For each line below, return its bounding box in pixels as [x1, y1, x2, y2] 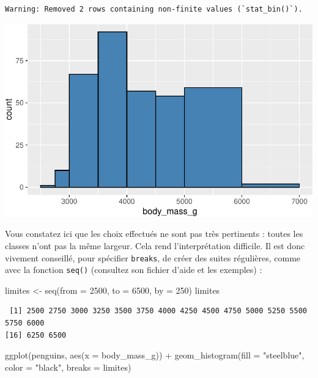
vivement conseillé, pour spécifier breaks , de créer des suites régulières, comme [5, 251, 301, 264]
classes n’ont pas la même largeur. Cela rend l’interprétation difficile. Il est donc [5, 239, 305, 252]
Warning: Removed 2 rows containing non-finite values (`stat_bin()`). [5, 5, 303, 13]
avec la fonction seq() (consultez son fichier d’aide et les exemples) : [5, 263, 262, 276]
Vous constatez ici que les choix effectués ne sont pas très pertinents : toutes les [5, 227, 303, 240]
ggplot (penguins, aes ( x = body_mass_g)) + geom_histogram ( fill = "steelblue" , [5, 349, 305, 362]
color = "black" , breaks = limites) [5, 360, 131, 373]
